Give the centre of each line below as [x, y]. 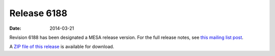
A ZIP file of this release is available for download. [62, 47]
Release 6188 [38, 13]
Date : [15, 28]
